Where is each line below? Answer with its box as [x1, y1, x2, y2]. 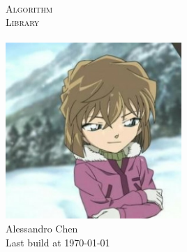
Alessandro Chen [6, 221, 78, 235]
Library [6, 15, 40, 29]
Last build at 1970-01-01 [6, 235, 110, 249]
